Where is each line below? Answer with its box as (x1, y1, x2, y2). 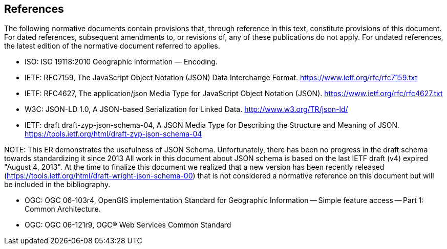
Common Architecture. (25, 205, 101, 214)
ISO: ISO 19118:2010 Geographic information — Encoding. (25, 57, 218, 66)
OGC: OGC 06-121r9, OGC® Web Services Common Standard (25, 220, 231, 230)
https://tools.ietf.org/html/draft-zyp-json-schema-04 (25, 129, 202, 139)
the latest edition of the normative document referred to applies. (4, 41, 220, 51)
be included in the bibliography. (4, 180, 111, 189)
